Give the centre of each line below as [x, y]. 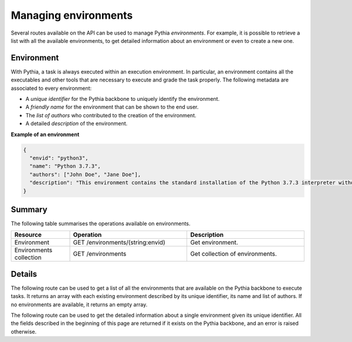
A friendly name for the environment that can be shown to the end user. [112, 107]
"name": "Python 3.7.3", [65, 166]
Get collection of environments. [233, 254]
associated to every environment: [51, 88]
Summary [29, 209]
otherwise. [24, 331]
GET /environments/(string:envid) [119, 242]
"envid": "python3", [59, 158]
